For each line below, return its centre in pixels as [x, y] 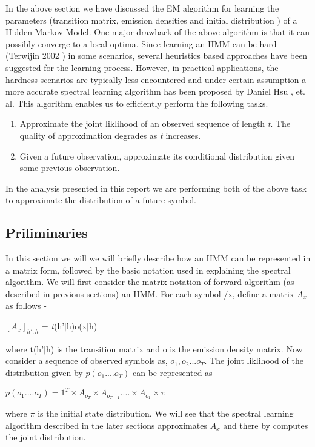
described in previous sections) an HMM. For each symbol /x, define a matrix [150, 293]
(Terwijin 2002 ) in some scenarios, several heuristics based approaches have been [157, 55]
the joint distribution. [46, 437]
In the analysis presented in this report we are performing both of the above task [156, 188]
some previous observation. [70, 168]
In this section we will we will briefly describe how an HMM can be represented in [158, 258]
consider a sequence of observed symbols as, [87, 361]
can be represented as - [175, 373]
